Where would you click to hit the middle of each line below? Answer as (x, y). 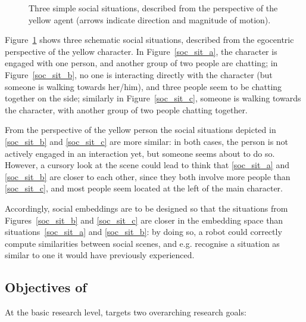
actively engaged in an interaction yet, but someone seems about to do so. (140, 153)
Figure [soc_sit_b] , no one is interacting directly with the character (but (139, 74)
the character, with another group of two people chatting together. (126, 109)
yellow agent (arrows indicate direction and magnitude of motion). (150, 19)
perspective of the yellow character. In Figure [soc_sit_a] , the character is (141, 51)
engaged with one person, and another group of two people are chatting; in (141, 63)
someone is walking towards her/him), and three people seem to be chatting (143, 86)
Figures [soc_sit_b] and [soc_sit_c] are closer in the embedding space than (144, 220)
